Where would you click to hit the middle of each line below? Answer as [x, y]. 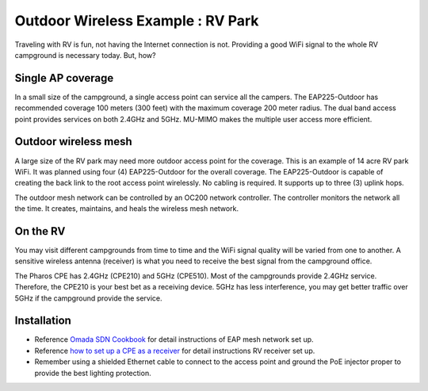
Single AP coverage [64, 78]
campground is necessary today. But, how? [85, 55]
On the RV [40, 231]
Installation [43, 321]
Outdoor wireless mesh [73, 142]
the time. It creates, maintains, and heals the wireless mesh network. [127, 209]
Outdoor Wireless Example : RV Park [137, 21]
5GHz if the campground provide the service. [88, 298]
